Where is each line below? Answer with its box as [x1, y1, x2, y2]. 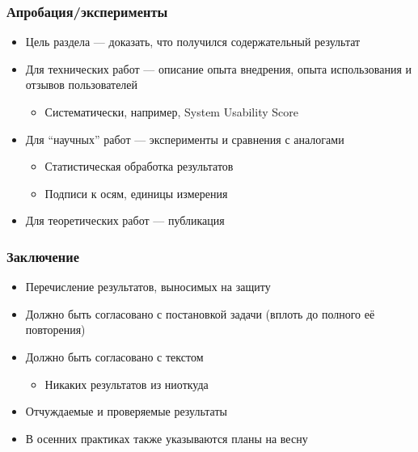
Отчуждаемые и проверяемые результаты [25, 403, 227, 420]
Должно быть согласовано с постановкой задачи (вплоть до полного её [25, 305, 375, 322]
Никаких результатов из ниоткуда [44, 375, 209, 392]
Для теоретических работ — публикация [25, 212, 225, 229]
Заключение [6, 246, 79, 266]
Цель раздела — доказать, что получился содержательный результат [25, 33, 361, 50]
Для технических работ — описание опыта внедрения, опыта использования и [25, 60, 412, 77]
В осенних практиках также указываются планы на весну [25, 429, 308, 446]
